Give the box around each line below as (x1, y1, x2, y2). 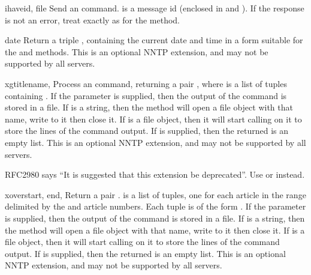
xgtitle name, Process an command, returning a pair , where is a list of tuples (5, 77, 287, 89)
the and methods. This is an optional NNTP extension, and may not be (5, 45, 268, 58)
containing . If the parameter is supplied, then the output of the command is (5, 89, 287, 101)
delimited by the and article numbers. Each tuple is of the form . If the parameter (5, 200, 306, 213)
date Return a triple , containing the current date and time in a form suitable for (5, 34, 303, 46)
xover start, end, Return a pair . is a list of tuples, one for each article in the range (5, 188, 306, 201)
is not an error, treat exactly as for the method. (5, 13, 180, 26)
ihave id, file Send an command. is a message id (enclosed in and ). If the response (5, 2, 304, 14)
